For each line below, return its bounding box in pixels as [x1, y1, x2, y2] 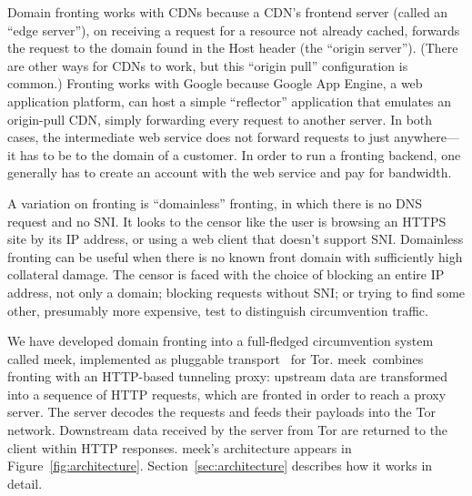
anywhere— [394, 127, 459, 147]
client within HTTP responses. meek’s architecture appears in [7, 438, 352, 457]
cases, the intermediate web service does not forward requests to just [7, 127, 390, 147]
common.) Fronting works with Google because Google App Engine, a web [7, 74, 423, 93]
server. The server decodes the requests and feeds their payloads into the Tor [7, 402, 436, 421]
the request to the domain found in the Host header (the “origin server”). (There [7, 38, 458, 57]
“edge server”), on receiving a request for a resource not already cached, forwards [7, 20, 460, 39]
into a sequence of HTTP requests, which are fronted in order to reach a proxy [7, 384, 447, 403]
